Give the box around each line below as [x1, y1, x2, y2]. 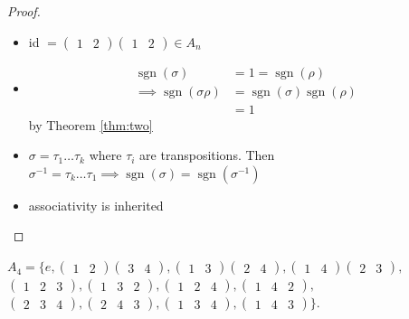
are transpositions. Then [139, 145, 275, 164]
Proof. [7, 2, 41, 20]
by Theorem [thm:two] [28, 115, 153, 134]
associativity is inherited [28, 195, 164, 214]
